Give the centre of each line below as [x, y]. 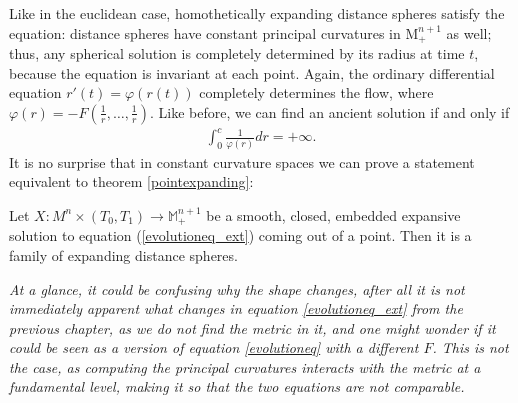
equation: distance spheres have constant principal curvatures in [205, 32]
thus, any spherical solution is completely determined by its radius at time [237, 53]
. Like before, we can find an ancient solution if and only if [330, 111]
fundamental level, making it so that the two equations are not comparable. [237, 386]
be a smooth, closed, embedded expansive [333, 214]
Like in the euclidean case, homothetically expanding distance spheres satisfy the [257, 13]
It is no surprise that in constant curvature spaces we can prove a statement [242, 161]
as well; [469, 32]
